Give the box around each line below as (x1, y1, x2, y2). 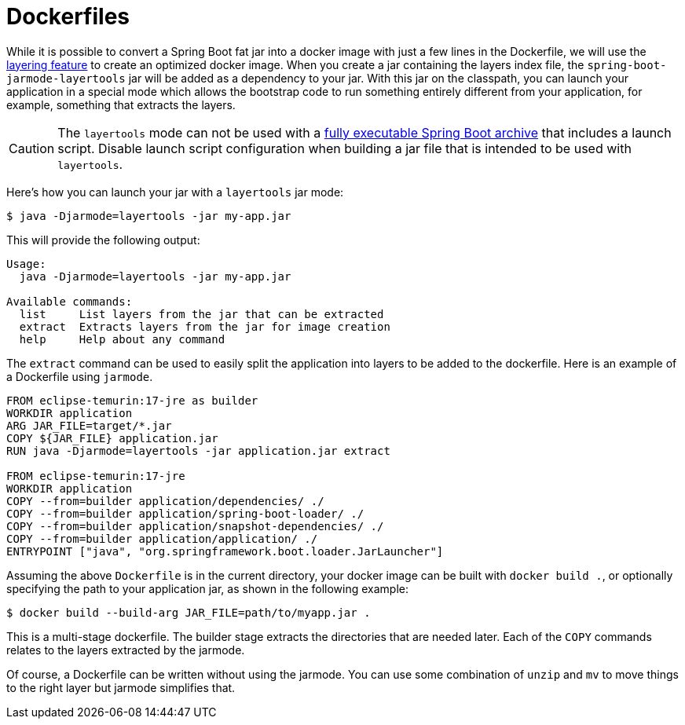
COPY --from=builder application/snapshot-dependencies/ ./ (6, 519, 384, 533)
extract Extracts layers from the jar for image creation (19, 320, 390, 333)
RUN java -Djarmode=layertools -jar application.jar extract (6, 444, 390, 457)
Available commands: (6, 295, 133, 308)
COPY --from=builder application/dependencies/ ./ (6, 494, 324, 507)
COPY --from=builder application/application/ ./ (6, 532, 318, 545)
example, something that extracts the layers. (6, 97, 236, 112)
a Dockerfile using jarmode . (6, 369, 153, 383)
